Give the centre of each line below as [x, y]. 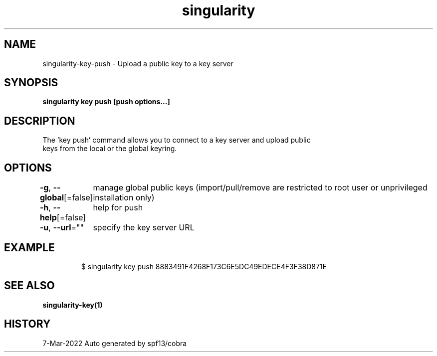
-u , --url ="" [62, 228]
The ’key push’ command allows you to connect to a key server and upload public [177, 140]
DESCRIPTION [40, 121]
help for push [118, 208]
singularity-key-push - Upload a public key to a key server [138, 63]
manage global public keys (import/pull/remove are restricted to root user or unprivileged [260, 188]
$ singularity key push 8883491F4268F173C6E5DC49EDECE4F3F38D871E [204, 266]
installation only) [124, 198]
